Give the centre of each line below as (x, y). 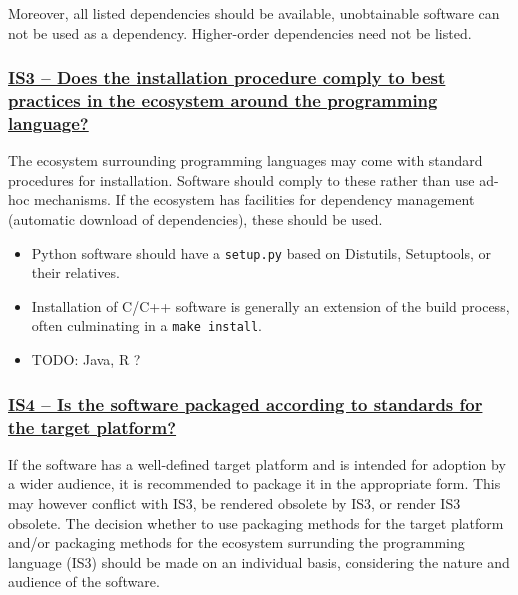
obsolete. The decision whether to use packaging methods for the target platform (256, 522)
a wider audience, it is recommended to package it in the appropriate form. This (254, 483)
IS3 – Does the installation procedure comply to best (227, 77)
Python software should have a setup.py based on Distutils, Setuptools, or (261, 252)
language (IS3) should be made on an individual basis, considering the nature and (259, 561)
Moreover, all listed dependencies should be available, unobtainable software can (254, 13)
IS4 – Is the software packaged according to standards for (245, 403)
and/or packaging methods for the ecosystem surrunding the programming (236, 542)
